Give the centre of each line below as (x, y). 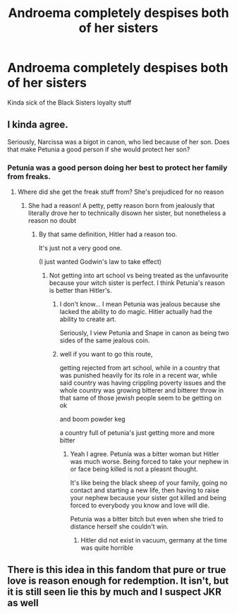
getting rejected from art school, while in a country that (140, 368)
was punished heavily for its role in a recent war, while (138, 376)
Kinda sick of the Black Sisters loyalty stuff (69, 102)
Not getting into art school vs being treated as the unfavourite (139, 276)
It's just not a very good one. (80, 248)
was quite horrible (107, 548)
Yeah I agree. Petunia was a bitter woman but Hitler (145, 454)
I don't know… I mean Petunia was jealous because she (140, 304)
